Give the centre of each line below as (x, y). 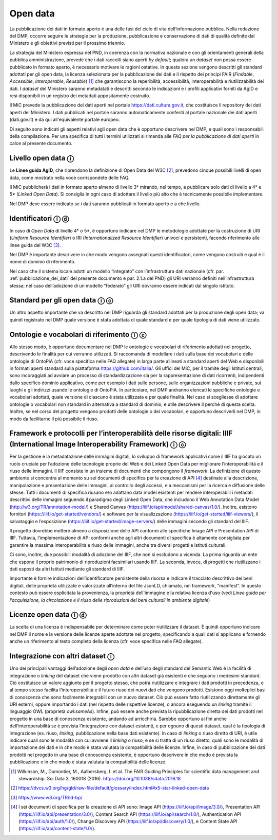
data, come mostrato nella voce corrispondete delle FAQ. (70, 177)
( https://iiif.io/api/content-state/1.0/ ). (57, 829)
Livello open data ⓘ (42, 158)
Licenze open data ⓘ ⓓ (48, 615)
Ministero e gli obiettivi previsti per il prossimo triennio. (67, 43)
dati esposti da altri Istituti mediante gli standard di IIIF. (67, 569)
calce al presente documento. (41, 144)
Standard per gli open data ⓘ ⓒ (61, 300)
